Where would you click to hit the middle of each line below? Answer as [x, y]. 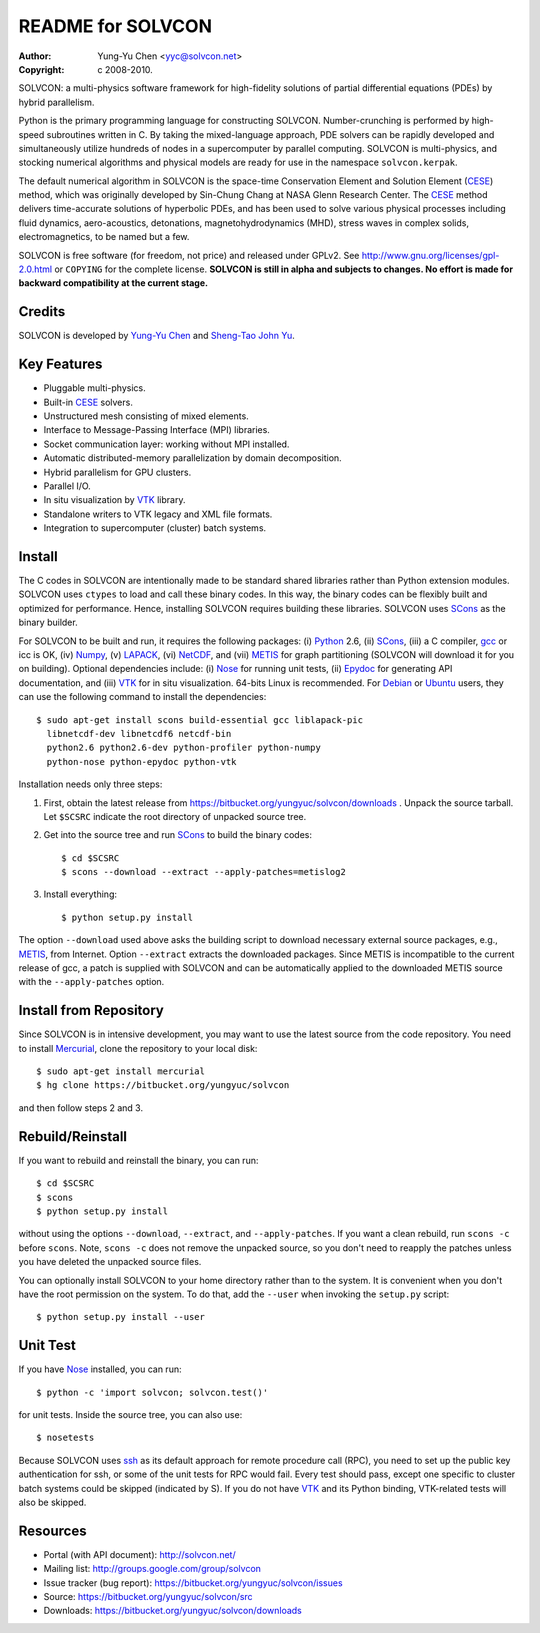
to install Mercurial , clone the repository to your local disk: [138, 1048]
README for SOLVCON [115, 26]
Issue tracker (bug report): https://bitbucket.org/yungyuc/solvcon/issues [193, 1582]
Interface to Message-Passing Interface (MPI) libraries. [156, 430]
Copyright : [41, 69]
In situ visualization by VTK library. [114, 500]
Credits [42, 311]
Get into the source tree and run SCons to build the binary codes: [178, 835]
